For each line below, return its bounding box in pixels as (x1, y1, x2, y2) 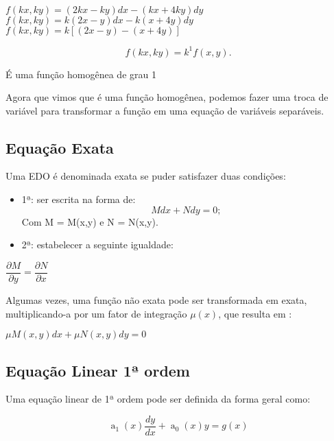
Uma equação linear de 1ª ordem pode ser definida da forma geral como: (5, 392, 311, 406)
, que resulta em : (218, 306, 292, 320)
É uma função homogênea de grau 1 (5, 67, 156, 81)
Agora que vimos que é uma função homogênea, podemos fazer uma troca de (5, 90, 329, 104)
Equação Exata (5, 136, 114, 158)
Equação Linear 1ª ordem (5, 359, 190, 381)
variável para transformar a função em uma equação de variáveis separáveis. (5, 103, 324, 117)
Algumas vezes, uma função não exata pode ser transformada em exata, (5, 292, 307, 307)
